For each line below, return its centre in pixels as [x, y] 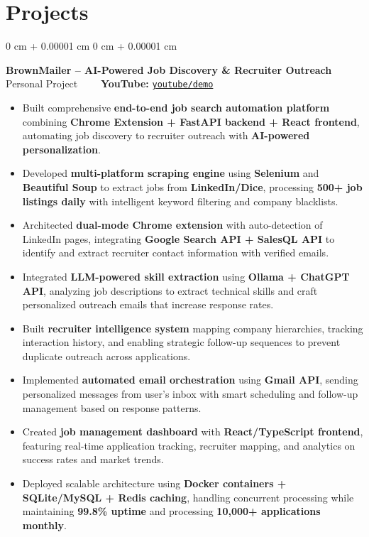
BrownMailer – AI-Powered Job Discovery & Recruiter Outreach [169, 69]
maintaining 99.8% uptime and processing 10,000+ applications [171, 511]
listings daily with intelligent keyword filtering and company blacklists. [180, 201]
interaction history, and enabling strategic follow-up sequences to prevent [181, 342]
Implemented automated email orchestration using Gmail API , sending [190, 380]
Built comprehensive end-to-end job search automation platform [176, 107]
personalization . [61, 149]
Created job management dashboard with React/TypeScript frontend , [193, 432]
